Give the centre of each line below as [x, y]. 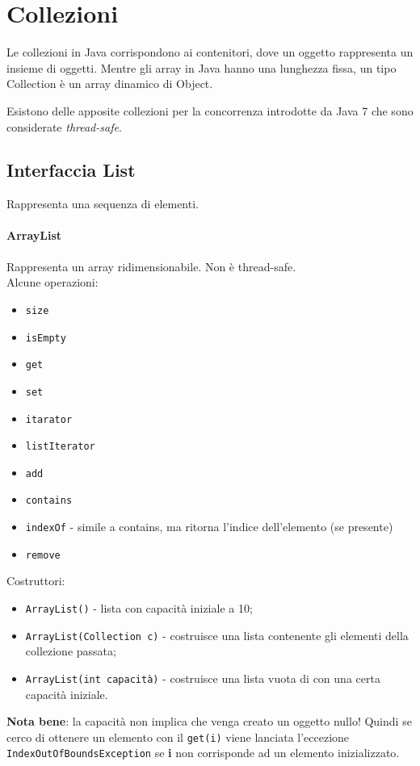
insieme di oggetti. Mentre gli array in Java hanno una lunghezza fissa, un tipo [202, 67]
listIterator [60, 447]
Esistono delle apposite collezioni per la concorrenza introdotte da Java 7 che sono [210, 110]
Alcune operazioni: [52, 282]
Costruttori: [36, 581]
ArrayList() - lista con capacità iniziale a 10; [139, 608]
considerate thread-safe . [64, 126]
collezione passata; [71, 651]
